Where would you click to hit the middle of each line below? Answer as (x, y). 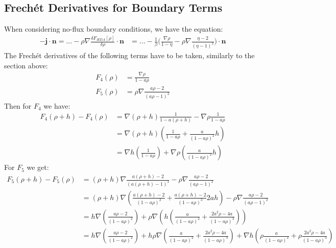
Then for (18, 105)
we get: (38, 167)
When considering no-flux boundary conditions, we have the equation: (114, 29)
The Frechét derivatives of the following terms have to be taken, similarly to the (129, 55)
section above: (26, 65)
